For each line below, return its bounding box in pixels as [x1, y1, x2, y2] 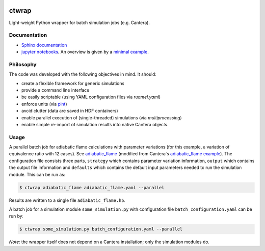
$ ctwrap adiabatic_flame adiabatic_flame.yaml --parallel [19, 185, 164, 190]
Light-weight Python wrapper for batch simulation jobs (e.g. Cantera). [9, 20, 150, 26]
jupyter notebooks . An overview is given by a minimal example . [21, 49, 149, 55]
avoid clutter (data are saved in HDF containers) [21, 108, 118, 114]
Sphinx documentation [21, 42, 67, 48]
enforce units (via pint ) [21, 101, 67, 107]
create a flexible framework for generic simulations [21, 80, 125, 86]
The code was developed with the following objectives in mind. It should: [9, 71, 157, 77]
